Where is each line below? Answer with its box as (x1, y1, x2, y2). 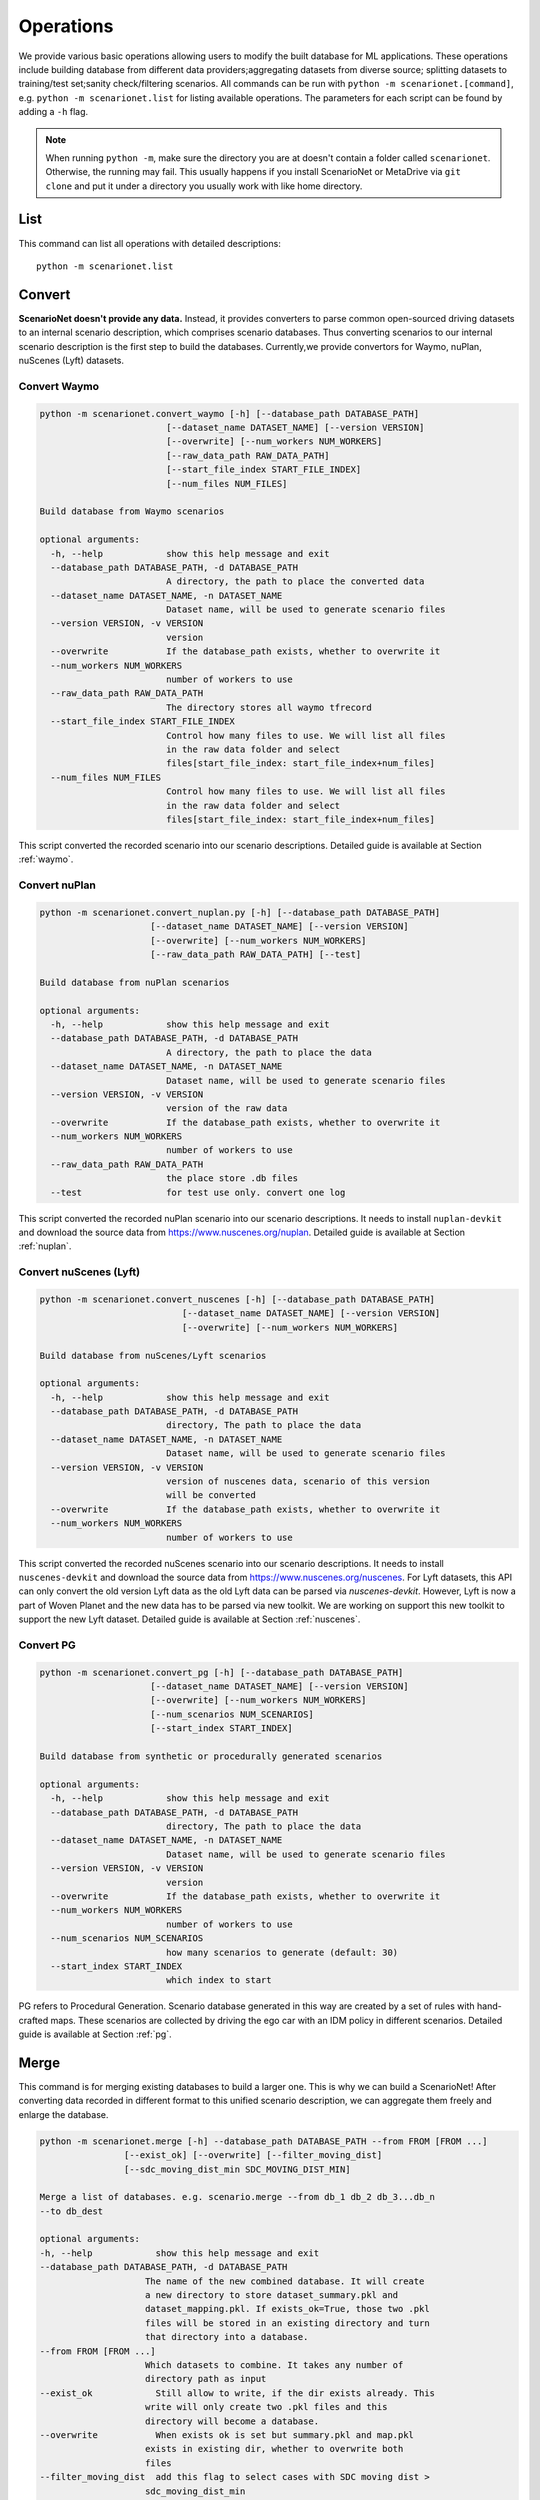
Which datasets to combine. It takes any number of (145, 2359, 404, 2370)
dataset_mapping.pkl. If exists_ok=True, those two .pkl (145, 2303, 430, 2315)
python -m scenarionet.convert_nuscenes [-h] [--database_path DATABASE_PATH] (39, 1293, 435, 1305)
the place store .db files (165, 1173, 299, 1184)
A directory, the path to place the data (165, 1046, 372, 1058)
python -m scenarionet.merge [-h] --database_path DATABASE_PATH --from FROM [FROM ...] (39, 2135, 489, 2147)
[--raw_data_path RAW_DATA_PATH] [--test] (150, 949, 362, 960)
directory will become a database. (145, 2415, 320, 2427)
